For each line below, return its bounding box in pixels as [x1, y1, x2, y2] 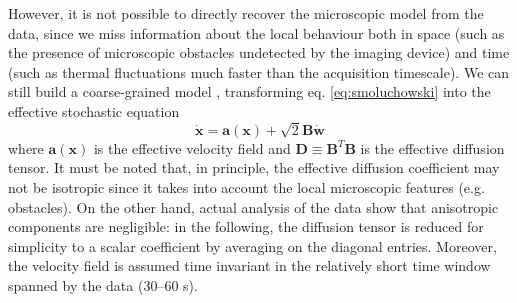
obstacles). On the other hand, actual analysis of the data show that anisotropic [8, 196, 499, 217]
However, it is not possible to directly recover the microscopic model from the [8, 3, 484, 23]
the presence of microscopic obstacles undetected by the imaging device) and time [8, 42, 510, 63]
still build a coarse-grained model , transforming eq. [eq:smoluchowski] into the [8, 81, 491, 102]
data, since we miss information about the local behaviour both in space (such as [8, 22, 505, 43]
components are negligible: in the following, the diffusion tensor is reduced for [8, 216, 484, 237]
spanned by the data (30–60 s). [8, 274, 198, 295]
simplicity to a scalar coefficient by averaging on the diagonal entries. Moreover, [8, 235, 497, 256]
